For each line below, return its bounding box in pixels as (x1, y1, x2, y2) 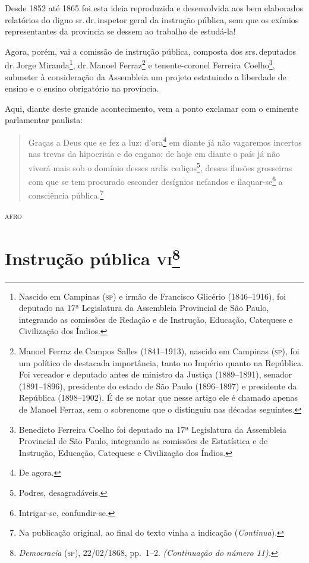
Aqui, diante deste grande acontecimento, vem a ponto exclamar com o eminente (5, 102, 298, 114)
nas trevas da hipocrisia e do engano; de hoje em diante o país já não (28, 147, 280, 160)
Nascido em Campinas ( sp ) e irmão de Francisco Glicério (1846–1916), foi (18, 290, 286, 302)
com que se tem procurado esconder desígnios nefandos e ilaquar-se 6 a (28, 174, 283, 187)
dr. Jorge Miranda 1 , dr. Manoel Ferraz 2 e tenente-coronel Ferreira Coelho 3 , (5, 57, 275, 71)
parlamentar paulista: (5, 114, 83, 126)
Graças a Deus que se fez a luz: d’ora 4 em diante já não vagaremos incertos (28, 134, 302, 148)
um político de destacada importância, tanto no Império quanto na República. (18, 356, 304, 369)
